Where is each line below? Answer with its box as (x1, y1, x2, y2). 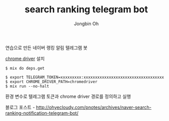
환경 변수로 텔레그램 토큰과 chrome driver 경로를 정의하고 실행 (5, 93, 131, 99)
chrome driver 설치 (5, 55, 45, 62)
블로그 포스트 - (5, 104, 35, 110)
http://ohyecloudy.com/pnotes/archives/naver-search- (35, 104, 152, 110)
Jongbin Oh (73, 21, 99, 27)
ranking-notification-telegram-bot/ (5, 110, 79, 116)
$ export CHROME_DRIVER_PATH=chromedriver (5, 79, 98, 84)
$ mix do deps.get (5, 66, 45, 71)
